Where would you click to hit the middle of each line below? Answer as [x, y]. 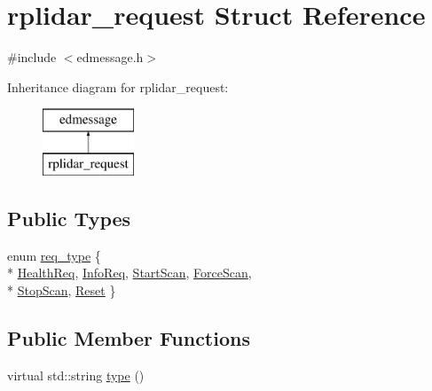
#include [32, 57]
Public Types [69, 218]
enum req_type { [54, 255]
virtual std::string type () [76, 375]
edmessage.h [110, 57]
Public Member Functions [129, 337]
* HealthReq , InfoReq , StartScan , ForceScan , [130, 273]
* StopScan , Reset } [62, 289]
